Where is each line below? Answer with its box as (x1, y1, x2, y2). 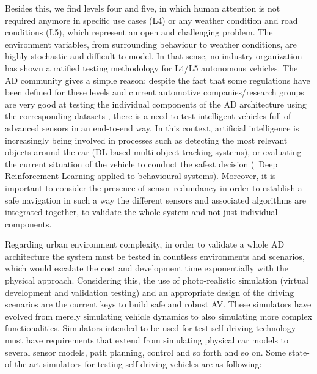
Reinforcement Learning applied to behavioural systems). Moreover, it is (5, 169, 276, 182)
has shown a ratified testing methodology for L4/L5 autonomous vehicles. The (5, 61, 298, 74)
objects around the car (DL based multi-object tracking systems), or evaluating (5, 145, 302, 158)
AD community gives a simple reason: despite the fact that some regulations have (5, 73, 310, 86)
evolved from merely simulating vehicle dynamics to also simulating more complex (5, 309, 312, 322)
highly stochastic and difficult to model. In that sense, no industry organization (5, 50, 302, 62)
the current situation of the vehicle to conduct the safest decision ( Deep (5, 157, 278, 170)
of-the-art (5, 358, 40, 370)
